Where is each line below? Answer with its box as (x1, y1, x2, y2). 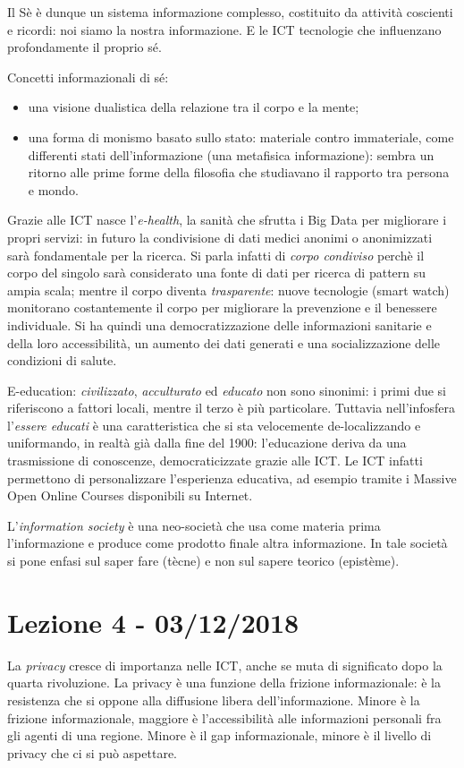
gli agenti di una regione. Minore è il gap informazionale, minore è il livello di (7, 726, 432, 745)
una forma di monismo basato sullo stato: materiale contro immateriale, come (28, 127, 454, 146)
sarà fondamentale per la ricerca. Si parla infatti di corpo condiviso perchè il (7, 245, 425, 264)
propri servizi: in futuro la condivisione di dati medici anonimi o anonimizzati (7, 227, 433, 246)
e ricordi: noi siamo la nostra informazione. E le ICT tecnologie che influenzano (7, 20, 442, 38)
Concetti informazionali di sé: (7, 67, 169, 86)
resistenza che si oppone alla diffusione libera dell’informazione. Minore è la (7, 690, 420, 709)
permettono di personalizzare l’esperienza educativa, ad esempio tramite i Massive (7, 468, 457, 487)
